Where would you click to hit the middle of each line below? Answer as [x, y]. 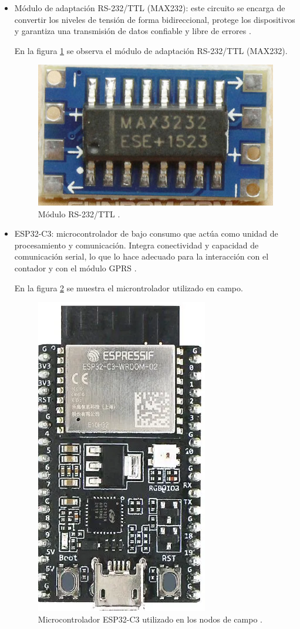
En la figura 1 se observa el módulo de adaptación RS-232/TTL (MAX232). [151, 50]
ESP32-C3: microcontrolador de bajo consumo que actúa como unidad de [146, 233]
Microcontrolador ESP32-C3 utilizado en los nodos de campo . [150, 619]
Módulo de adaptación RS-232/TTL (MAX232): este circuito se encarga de [150, 8]
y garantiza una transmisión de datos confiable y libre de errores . [133, 31]
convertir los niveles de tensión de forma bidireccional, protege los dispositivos [155, 19]
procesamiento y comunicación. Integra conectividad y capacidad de [136, 245]
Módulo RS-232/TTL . [79, 213]
